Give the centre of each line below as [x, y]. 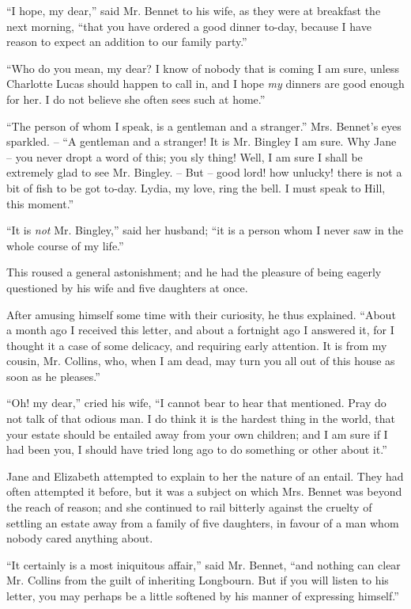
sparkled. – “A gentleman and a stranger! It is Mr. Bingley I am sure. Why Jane [202, 141]
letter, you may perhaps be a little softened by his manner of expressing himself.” [203, 596]
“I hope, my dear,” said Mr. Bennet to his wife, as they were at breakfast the [194, 10]
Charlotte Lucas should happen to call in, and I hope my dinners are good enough [205, 84]
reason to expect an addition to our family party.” [127, 42]
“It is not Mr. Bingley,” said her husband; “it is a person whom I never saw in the [205, 230]
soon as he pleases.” [53, 376]
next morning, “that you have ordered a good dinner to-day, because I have [189, 26]
